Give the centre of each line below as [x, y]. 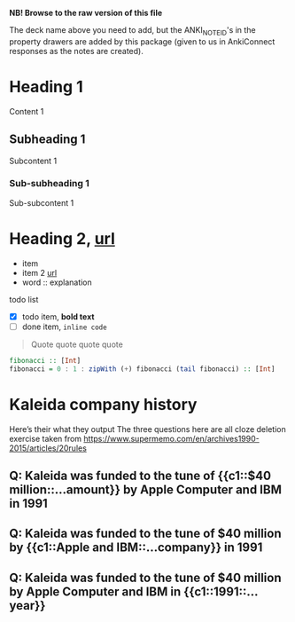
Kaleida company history [103, 404]
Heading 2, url [62, 239]
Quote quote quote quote [77, 344]
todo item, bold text [58, 316]
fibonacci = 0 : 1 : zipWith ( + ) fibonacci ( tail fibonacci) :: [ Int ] [142, 369]
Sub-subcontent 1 [42, 202]
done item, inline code [65, 327]
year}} [27, 606]
